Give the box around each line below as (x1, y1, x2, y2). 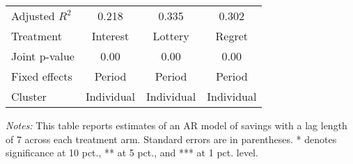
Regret (215, 28, 249, 44)
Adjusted (11, 8, 55, 24)
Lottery (152, 28, 189, 44)
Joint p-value (11, 48, 74, 64)
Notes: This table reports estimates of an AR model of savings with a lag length (6, 118, 347, 132)
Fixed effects (11, 68, 72, 84)
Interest (91, 28, 130, 44)
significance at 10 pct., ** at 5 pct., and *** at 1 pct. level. (6, 145, 258, 160)
